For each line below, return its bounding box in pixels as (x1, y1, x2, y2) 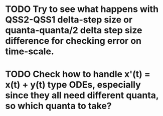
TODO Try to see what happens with (5, 3, 159, 15)
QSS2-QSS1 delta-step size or (5, 14, 133, 25)
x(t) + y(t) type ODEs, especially (5, 79, 141, 91)
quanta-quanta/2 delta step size (5, 25, 142, 36)
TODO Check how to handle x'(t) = (5, 69, 150, 80)
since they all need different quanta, (5, 90, 159, 101)
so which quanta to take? (5, 101, 112, 112)
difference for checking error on (5, 35, 142, 47)
